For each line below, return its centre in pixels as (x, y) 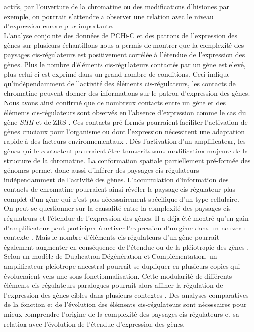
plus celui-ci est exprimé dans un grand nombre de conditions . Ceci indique (117, 74)
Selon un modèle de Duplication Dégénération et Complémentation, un (111, 256)
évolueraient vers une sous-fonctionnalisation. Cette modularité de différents (118, 275)
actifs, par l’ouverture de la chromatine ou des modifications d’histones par (117, 6)
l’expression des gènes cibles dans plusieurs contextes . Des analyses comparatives (126, 294)
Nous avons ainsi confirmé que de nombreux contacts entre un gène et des (115, 102)
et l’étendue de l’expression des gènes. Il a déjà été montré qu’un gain (144, 218)
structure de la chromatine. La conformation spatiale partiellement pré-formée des (127, 160)
